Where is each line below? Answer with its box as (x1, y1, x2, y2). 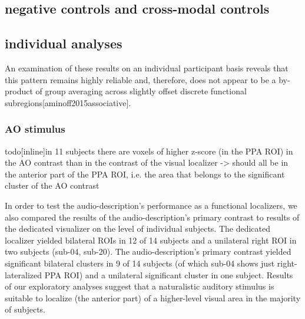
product (5, 85, 33, 97)
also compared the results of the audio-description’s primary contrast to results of (5, 211, 300, 223)
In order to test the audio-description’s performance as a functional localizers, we (5, 199, 297, 211)
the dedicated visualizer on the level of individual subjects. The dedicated (5, 222, 271, 235)
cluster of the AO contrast (5, 179, 100, 192)
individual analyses (5, 34, 122, 52)
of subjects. (5, 303, 45, 315)
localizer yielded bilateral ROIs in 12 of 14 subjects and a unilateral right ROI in (5, 234, 297, 246)
